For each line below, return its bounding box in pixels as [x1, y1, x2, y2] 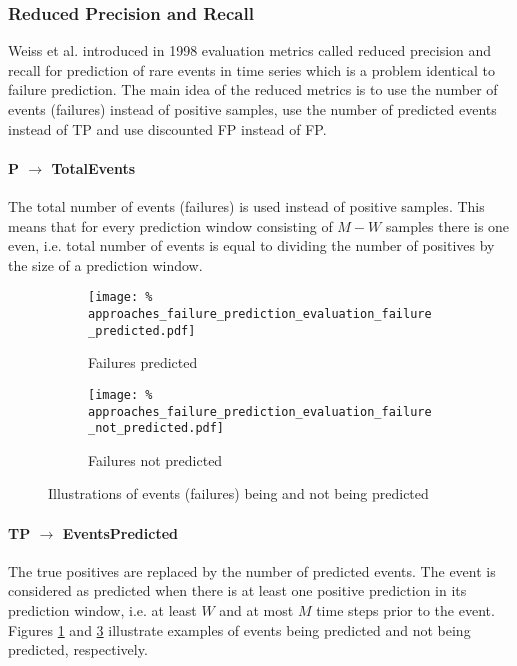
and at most [219, 600, 294, 621]
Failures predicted [88, 352, 198, 373]
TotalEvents [51, 157, 136, 178]
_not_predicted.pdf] [88, 421, 225, 436]
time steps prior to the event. [316, 600, 495, 621]
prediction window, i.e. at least [8, 600, 197, 621]
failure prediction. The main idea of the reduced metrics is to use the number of [8, 79, 498, 100]
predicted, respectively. [8, 639, 148, 660]
